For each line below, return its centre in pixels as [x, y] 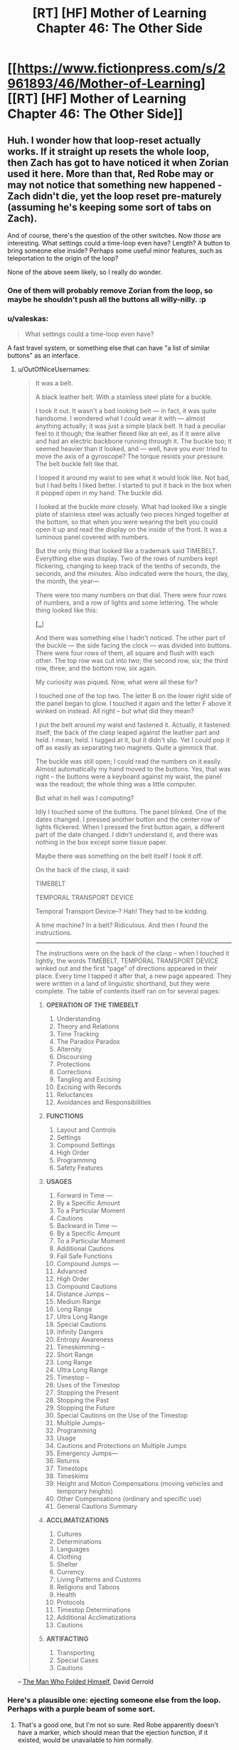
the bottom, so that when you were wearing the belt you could [127, 522]
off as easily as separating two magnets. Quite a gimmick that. [127, 748]
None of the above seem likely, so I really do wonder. [85, 272]
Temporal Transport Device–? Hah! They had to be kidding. [122, 911]
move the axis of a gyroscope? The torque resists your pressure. [130, 456]
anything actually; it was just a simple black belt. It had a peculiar [131, 426]
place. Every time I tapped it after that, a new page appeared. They [133, 976]
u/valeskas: [28, 318]
